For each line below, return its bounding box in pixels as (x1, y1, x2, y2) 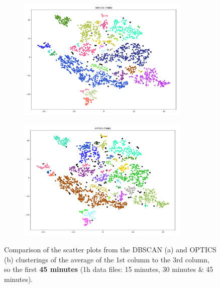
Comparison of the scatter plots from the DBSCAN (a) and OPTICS (4, 244, 216, 255)
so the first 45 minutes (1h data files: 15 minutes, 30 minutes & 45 (4, 264, 213, 274)
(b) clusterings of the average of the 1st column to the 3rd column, (4, 254, 210, 264)
